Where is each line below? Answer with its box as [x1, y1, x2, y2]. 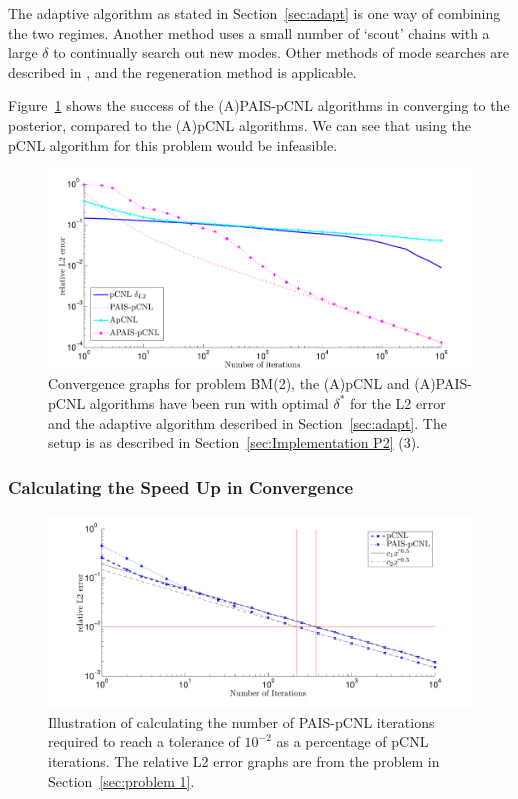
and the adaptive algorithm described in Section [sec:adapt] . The [48, 412, 447, 433]
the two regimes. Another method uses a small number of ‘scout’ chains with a [8, 22, 490, 43]
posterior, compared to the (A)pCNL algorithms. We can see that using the [8, 114, 472, 135]
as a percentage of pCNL [276, 731, 429, 752]
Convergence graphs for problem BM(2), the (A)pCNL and [48, 373, 410, 394]
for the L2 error [349, 392, 446, 413]
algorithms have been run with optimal [89, 392, 329, 413]
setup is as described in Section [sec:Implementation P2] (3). [48, 432, 420, 453]
